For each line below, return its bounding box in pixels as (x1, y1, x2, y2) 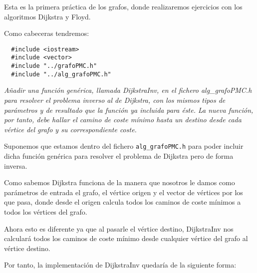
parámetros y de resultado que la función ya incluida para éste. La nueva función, (4, 104, 254, 115)
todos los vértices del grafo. (4, 207, 87, 217)
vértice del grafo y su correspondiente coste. (4, 124, 137, 134)
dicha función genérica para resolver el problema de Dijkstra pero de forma (4, 151, 234, 161)
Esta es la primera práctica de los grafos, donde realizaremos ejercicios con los (4, 1, 243, 11)
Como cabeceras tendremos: (4, 28, 89, 38)
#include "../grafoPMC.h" (11, 62, 97, 70)
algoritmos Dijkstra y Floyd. (4, 11, 91, 21)
